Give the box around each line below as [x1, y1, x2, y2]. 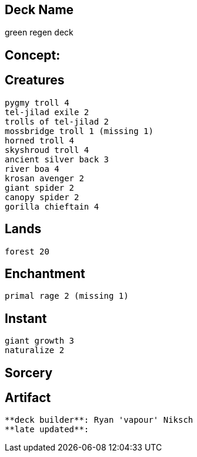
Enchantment [5, 266, 85, 281]
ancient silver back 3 [5, 154, 109, 164]
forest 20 [5, 246, 49, 256]
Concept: [5, 47, 61, 63]
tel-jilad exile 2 [5, 107, 89, 117]
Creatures [5, 73, 65, 88]
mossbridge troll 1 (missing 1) [5, 126, 153, 136]
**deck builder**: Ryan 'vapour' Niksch [5, 415, 193, 425]
